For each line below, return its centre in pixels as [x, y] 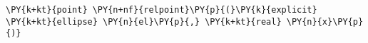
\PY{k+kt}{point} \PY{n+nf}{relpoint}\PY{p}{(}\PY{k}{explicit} [162, 10]
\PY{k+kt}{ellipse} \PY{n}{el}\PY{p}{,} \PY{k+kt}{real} [144, 21]
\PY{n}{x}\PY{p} [325, 21]
